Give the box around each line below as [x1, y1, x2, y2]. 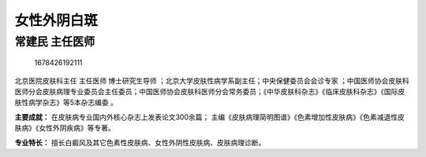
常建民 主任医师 [14, 35, 95, 49]
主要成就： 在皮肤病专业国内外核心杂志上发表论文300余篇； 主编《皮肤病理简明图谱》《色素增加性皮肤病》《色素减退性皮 [14, 112, 405, 122]
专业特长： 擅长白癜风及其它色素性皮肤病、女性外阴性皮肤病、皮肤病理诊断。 [14, 137, 266, 147]
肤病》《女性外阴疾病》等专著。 [14, 123, 115, 133]
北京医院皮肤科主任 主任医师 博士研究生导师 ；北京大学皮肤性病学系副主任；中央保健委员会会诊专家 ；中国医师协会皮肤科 [14, 75, 409, 86]
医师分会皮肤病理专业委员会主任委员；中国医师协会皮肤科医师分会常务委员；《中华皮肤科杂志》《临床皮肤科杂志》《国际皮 [14, 86, 405, 96]
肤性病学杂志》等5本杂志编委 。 [14, 98, 118, 108]
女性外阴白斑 [14, 12, 99, 29]
